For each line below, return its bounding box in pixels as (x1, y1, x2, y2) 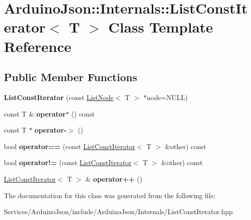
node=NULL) (146, 92, 188, 102)
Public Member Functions (4, 69, 137, 85)
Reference (4, 36, 72, 56)
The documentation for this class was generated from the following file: (4, 190, 215, 200)
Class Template (108, 17, 213, 37)
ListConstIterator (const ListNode (4, 92, 114, 102)
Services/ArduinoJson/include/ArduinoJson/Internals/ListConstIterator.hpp (4, 206, 233, 217)
